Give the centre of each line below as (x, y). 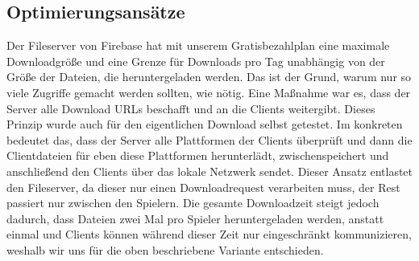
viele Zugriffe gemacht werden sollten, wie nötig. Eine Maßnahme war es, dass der (209, 92)
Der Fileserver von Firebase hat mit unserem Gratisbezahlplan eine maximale (198, 45)
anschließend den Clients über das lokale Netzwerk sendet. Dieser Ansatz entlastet (210, 171)
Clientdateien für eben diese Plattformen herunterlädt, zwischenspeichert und (198, 155)
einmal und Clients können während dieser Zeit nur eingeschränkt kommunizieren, (209, 234)
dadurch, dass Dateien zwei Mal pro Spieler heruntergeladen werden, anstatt (195, 218)
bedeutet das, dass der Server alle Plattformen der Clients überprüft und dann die (209, 139)
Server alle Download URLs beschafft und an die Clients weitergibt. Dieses (191, 108)
